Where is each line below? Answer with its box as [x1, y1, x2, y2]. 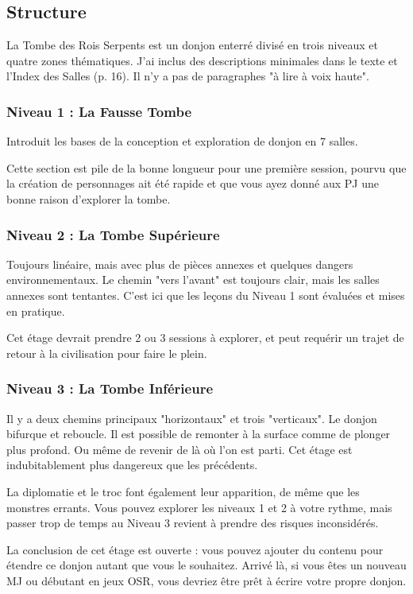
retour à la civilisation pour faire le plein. [6, 344, 207, 361]
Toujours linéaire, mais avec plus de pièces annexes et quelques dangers [6, 255, 353, 272]
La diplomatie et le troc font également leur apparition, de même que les [6, 483, 360, 499]
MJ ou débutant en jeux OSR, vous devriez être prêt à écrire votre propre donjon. [6, 572, 407, 588]
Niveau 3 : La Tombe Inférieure [6, 379, 214, 398]
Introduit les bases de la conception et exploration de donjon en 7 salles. [6, 133, 358, 149]
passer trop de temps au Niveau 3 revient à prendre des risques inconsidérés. [6, 514, 379, 531]
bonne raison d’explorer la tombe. [6, 190, 171, 207]
